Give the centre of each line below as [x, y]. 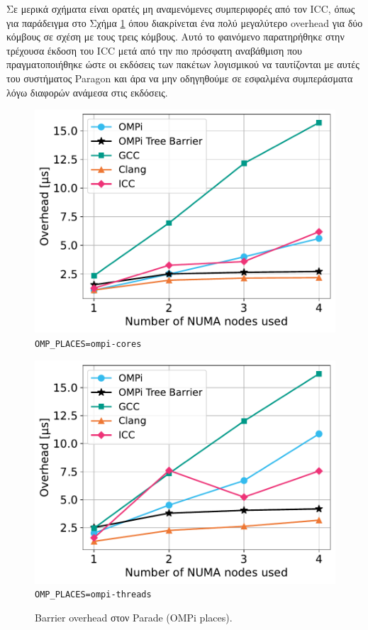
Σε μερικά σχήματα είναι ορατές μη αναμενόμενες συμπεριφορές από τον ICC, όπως [181, 9]
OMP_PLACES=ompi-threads [93, 595]
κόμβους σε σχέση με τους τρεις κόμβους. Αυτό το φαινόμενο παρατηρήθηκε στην [175, 37]
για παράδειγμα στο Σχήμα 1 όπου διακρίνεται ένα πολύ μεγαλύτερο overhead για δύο [185, 22]
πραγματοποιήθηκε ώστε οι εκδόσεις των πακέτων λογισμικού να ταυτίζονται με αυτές [183, 64]
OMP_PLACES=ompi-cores [88, 344]
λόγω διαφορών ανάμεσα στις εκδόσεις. [87, 92]
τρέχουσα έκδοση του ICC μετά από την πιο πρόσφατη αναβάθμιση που [154, 50]
